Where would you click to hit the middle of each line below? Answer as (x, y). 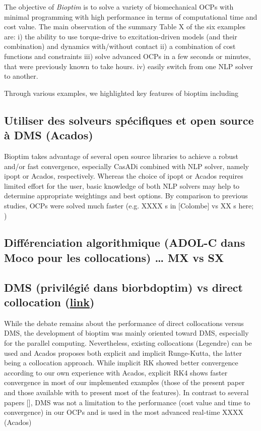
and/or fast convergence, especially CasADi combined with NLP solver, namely (126, 166)
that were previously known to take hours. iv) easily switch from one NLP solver (129, 66)
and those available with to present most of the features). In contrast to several (126, 392)
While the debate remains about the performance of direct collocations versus (124, 323)
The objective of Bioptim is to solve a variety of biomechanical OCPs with (119, 7)
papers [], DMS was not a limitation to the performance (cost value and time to (127, 402)
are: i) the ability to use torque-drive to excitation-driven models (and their (121, 36)
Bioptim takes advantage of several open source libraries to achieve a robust (121, 156)
